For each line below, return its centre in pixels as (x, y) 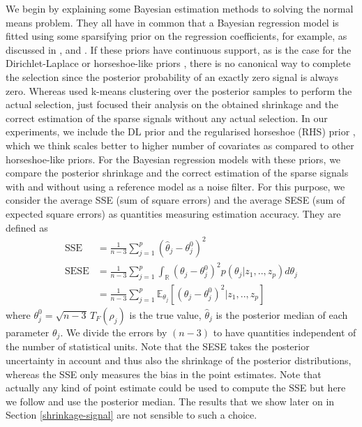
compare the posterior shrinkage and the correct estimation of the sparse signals (177, 173)
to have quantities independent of (285, 332)
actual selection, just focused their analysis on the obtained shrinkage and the (172, 104)
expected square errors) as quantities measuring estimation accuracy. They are (173, 213)
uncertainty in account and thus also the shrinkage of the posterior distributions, (179, 360)
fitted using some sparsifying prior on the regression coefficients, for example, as (176, 36)
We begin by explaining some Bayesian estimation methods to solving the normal (180, 8)
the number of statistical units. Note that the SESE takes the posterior (158, 346)
